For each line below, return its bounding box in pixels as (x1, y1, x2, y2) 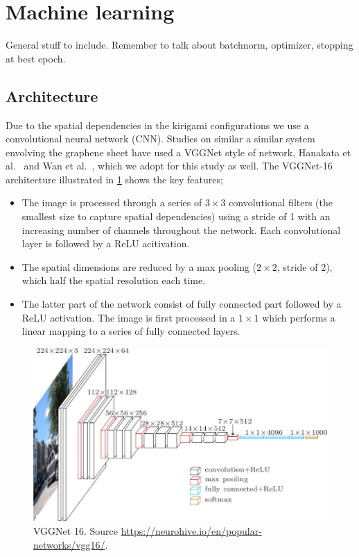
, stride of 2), (277, 259, 333, 274)
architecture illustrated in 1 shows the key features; (6, 172, 223, 186)
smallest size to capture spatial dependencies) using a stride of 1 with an (21, 209, 331, 224)
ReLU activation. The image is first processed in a (21, 310, 236, 324)
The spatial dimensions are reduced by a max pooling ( (21, 259, 257, 274)
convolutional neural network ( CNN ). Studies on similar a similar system (6, 131, 315, 146)
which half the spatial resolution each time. (21, 273, 206, 288)
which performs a (262, 310, 335, 324)
